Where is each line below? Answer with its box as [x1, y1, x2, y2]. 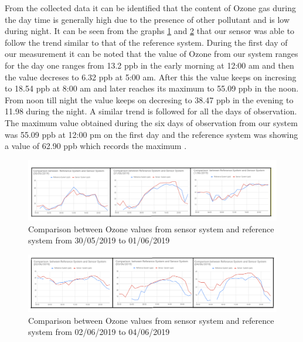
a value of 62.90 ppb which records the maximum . [5, 140, 187, 152]
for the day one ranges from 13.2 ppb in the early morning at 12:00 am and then [5, 59, 294, 71]
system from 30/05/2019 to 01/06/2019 [28, 234, 170, 246]
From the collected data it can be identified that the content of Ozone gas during [5, 2, 296, 13]
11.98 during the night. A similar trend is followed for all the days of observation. [5, 105, 297, 117]
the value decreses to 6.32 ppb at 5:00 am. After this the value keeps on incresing [5, 70, 297, 83]
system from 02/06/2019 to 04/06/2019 [28, 326, 170, 338]
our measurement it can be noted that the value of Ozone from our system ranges [5, 48, 298, 60]
